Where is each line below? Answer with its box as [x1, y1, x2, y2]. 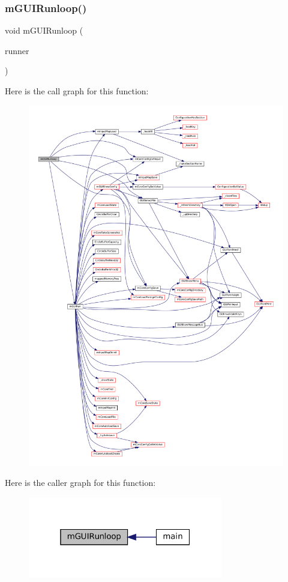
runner [5, 44, 29, 56]
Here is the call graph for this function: [5, 85, 149, 97]
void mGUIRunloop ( [5, 24, 83, 37]
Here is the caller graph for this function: [5, 476, 156, 489]
